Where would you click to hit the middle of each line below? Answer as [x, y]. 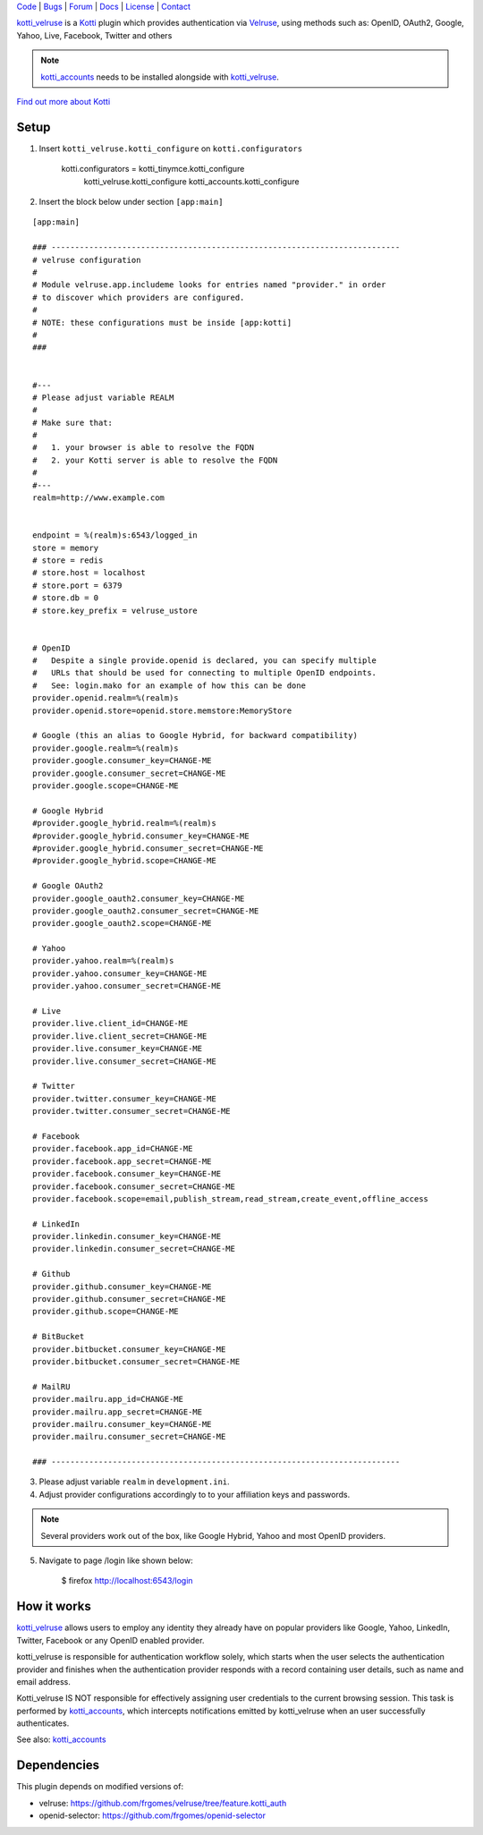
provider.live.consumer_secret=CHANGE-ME [124, 1061]
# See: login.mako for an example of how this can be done [169, 685]
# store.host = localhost [89, 573]
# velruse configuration [87, 260]
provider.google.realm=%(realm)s [106, 748]
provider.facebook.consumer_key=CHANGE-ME [127, 1174]
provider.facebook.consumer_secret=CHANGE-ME [134, 1186]
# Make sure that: [73, 422]
